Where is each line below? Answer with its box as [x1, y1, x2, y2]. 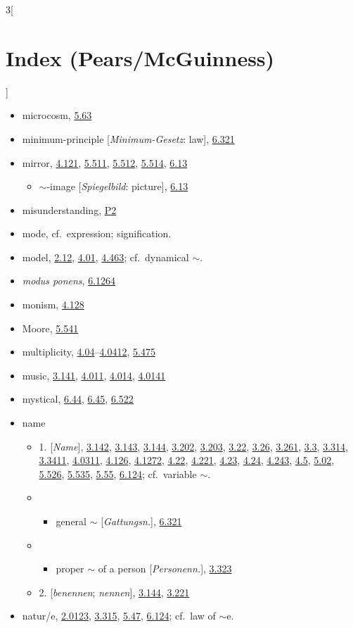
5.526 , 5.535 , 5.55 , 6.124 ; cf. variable [39, 466, 197, 481]
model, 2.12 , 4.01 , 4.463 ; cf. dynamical [22, 249, 189, 264]
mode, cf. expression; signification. [22, 226, 172, 241]
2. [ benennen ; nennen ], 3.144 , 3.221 [39, 584, 190, 599]
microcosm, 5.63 [22, 108, 92, 123]
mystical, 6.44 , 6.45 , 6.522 [22, 391, 134, 406]
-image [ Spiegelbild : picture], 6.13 [46, 179, 188, 194]
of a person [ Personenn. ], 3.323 [98, 561, 232, 576]
